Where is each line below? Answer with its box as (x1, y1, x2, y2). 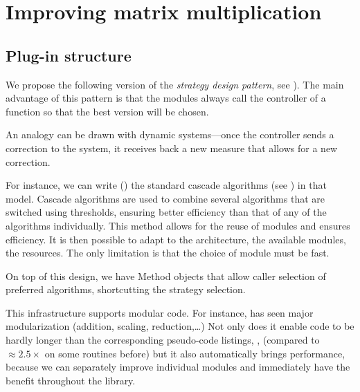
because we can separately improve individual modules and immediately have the (6, 360, 350, 374)
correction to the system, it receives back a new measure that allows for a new (6, 140, 338, 155)
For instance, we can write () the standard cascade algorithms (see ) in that (6, 178, 327, 192)
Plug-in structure (6, 44, 132, 66)
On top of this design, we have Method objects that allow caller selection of (6, 268, 326, 283)
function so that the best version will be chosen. (6, 104, 209, 118)
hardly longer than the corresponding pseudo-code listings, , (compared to (6, 333, 320, 347)
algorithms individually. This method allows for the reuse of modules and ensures (6, 218, 350, 232)
